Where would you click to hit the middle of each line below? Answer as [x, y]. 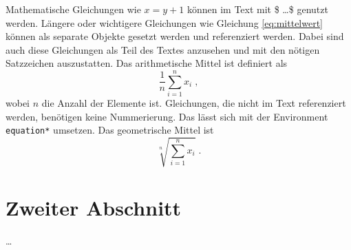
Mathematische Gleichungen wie [73, 9]
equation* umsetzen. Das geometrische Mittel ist [110, 130]
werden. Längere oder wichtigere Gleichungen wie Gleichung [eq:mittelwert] [164, 22]
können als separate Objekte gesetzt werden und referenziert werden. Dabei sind [175, 36]
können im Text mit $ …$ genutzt [257, 9]
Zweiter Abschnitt [94, 207]
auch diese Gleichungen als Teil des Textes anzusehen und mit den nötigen [163, 49]
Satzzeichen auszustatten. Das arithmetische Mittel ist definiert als [147, 63]
